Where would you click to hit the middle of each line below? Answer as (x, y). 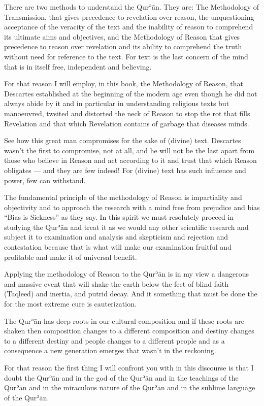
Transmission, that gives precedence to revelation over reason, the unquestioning (129, 16)
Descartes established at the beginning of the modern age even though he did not (131, 93)
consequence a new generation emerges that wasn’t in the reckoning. (110, 350)
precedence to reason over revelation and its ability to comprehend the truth (123, 46)
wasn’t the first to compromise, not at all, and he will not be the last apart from (129, 150)
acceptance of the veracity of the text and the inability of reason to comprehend (129, 27)
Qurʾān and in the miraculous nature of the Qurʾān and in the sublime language (130, 387)
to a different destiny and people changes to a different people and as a (114, 340)
